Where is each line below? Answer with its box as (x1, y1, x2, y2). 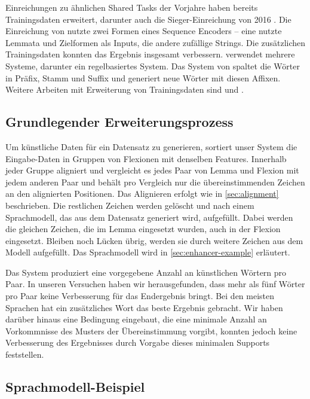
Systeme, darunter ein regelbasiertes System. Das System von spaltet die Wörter (5, 59, 300, 72)
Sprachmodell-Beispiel (5, 377, 145, 396)
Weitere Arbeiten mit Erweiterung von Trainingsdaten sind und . (5, 83, 244, 96)
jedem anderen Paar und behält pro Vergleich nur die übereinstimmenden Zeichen (5, 175, 305, 188)
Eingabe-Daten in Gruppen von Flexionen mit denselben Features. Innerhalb (5, 152, 287, 165)
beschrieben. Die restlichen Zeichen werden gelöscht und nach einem (5, 199, 254, 211)
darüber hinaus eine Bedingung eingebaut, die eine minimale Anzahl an (5, 313, 267, 325)
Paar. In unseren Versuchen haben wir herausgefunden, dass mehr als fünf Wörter (5, 278, 305, 290)
